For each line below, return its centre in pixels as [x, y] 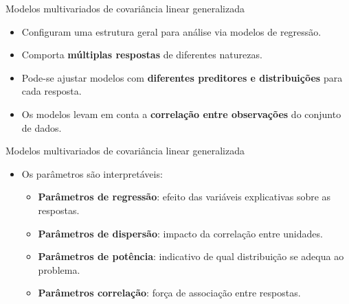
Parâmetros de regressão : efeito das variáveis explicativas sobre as [184, 197]
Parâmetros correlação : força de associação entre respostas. [169, 293]
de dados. [42, 127]
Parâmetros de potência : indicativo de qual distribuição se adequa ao [191, 256]
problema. [59, 269]
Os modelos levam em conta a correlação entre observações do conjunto [181, 114]
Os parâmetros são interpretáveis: [92, 173]
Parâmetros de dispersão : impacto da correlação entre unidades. [180, 233]
